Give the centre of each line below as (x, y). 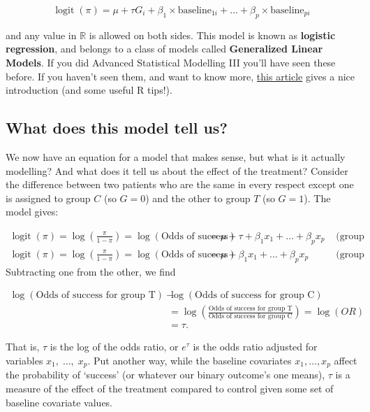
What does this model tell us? (117, 128)
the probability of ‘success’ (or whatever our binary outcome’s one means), (165, 375)
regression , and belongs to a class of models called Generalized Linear (164, 49)
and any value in (41, 35)
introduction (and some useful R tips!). (89, 90)
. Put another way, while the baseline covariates (190, 360)
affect (346, 360)
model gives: (32, 212)
